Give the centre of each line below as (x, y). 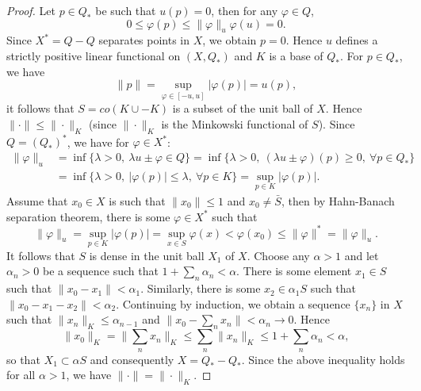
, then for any (245, 10)
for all (21, 375)
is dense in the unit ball (147, 255)
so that (23, 359)
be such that (126, 10)
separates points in (144, 40)
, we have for (98, 142)
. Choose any (278, 255)
